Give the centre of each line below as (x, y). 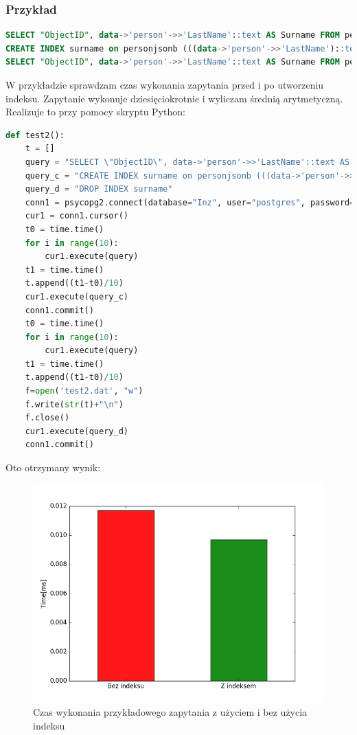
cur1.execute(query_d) (77, 431)
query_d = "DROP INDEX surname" (99, 189)
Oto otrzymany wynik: (53, 467)
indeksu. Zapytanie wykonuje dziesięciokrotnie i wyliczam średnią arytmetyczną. (174, 98)
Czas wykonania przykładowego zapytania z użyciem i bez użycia (170, 712)
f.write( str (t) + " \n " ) (74, 404)
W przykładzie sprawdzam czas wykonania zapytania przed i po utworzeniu (165, 84)
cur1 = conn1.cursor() (77, 216)
